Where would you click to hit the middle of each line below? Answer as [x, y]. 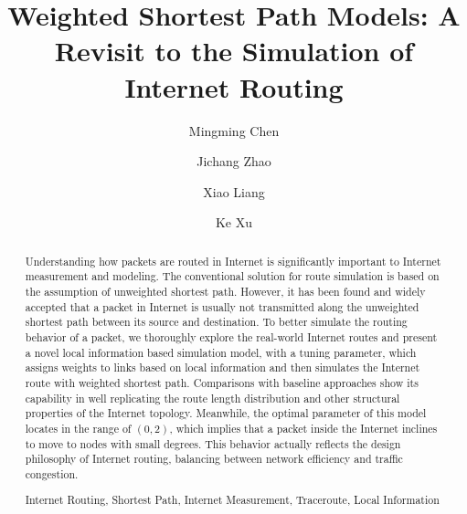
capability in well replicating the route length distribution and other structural [212, 398]
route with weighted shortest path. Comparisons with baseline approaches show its [222, 382]
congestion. [52, 473]
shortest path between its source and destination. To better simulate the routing [216, 322]
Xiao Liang [234, 191]
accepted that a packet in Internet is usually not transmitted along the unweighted [222, 306]
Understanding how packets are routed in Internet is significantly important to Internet [233, 261]
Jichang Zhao [234, 161]
